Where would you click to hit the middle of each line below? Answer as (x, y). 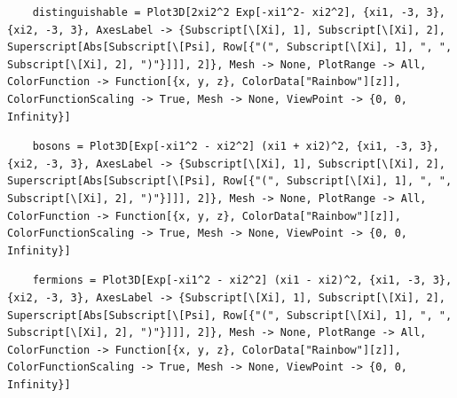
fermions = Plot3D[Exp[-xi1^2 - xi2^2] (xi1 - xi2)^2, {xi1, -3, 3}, (242, 281)
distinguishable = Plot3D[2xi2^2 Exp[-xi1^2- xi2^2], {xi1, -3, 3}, (239, 12)
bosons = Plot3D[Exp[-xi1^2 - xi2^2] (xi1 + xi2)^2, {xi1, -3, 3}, (236, 147)
